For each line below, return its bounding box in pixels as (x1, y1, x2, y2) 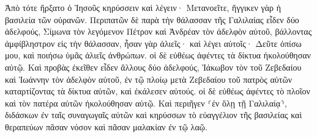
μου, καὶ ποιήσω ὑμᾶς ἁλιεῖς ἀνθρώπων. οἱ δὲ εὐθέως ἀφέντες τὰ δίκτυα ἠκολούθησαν (5, 49, 311, 61)
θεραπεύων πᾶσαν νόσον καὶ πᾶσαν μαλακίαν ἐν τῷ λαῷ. (5, 120, 207, 133)
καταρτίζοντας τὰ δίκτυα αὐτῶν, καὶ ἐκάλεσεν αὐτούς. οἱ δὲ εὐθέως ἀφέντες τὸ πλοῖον (5, 85, 310, 97)
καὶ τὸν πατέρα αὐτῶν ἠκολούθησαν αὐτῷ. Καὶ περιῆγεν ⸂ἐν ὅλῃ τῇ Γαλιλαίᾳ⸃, (5, 96, 287, 109)
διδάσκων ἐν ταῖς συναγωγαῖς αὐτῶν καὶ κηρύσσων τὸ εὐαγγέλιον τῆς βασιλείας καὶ (5, 108, 302, 121)
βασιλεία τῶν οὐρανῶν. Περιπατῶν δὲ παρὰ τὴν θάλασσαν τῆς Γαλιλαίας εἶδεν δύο (5, 13, 299, 26)
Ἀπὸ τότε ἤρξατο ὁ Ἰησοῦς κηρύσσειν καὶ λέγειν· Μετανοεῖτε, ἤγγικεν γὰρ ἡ (5, 1, 281, 13)
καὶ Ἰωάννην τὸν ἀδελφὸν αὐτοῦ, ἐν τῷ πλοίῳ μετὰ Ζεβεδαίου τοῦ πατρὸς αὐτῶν (5, 72, 292, 85)
